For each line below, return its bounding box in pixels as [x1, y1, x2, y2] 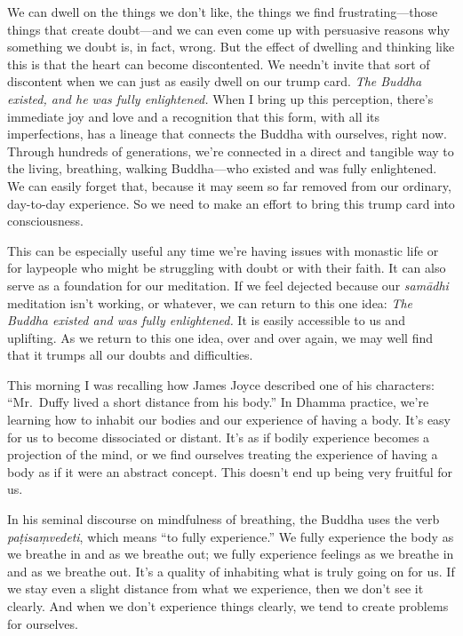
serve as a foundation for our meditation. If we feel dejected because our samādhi [7, 275, 449, 294]
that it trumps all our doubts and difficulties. [7, 346, 253, 364]
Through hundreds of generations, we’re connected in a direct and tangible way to [7, 141, 454, 160]
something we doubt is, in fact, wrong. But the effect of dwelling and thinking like [7, 37, 455, 56]
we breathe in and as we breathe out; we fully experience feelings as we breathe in [7, 545, 454, 563]
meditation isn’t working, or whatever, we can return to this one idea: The [7, 293, 413, 312]
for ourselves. [7, 614, 78, 632]
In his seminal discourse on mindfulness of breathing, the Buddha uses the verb [7, 510, 440, 529]
